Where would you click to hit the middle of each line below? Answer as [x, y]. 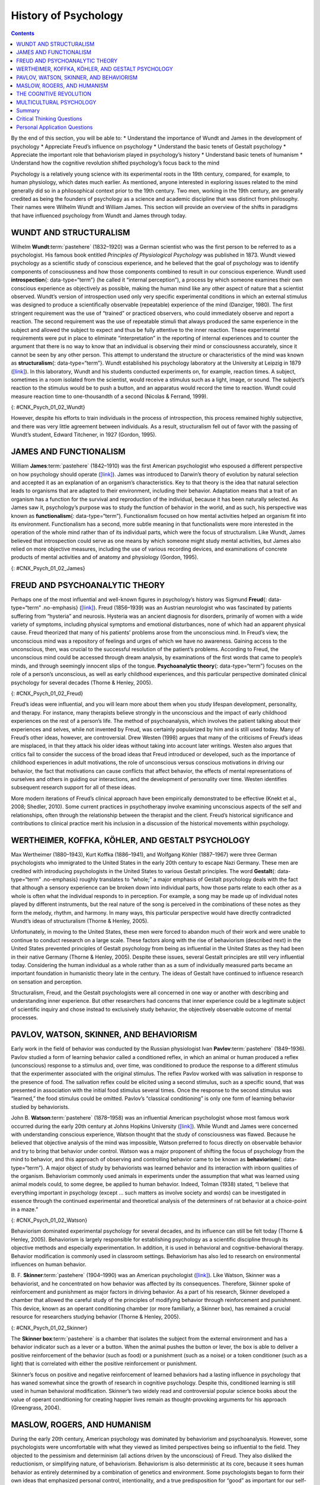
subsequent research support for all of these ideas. [73, 788]
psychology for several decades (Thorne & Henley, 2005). [82, 683]
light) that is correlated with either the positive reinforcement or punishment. [104, 1364]
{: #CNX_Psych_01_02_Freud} [47, 693]
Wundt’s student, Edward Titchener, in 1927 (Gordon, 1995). [84, 435]
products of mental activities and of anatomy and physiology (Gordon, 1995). [105, 557]
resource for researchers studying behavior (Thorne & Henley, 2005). [96, 1317]
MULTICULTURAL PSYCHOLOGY [56, 102]
